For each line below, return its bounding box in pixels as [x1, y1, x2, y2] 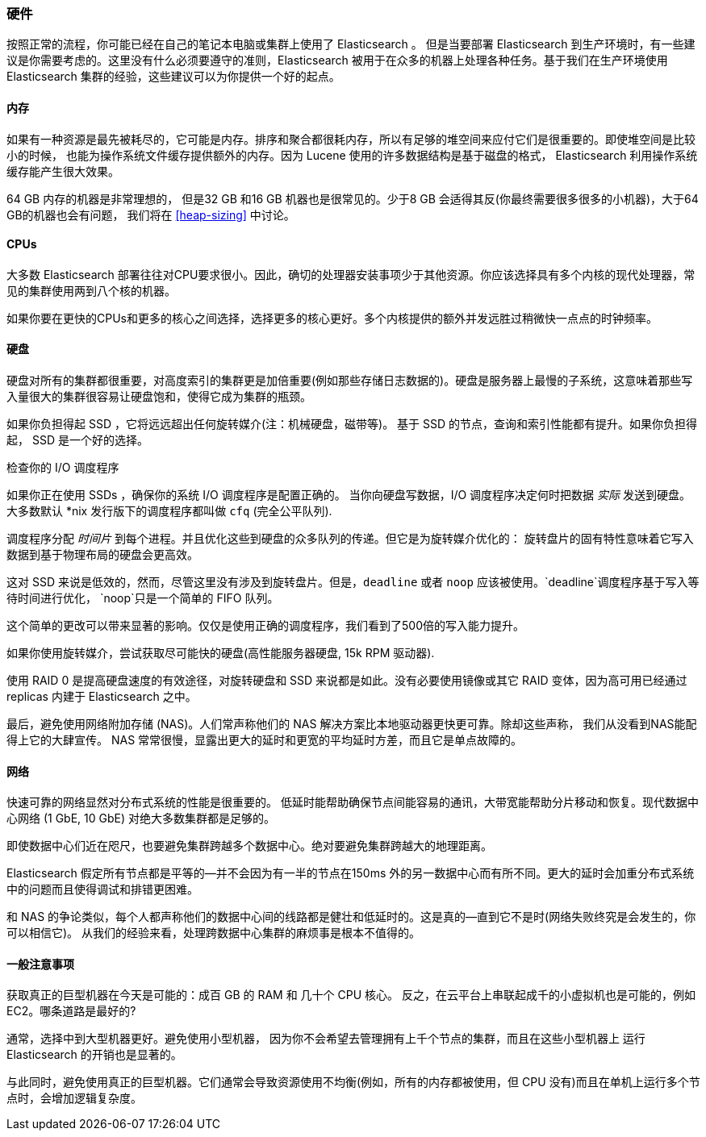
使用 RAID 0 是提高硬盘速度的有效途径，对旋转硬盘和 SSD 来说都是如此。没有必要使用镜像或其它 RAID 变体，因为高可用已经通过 [6, 673, 687, 688]
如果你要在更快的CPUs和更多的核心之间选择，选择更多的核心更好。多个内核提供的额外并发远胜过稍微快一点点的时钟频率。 [6, 310, 658, 325]
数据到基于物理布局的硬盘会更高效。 [6, 548, 198, 562]
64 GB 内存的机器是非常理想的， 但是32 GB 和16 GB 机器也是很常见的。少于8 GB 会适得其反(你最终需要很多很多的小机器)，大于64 [6, 191, 699, 206]
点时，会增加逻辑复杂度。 [6, 1091, 142, 1106]
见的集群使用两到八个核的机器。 [6, 283, 176, 298]
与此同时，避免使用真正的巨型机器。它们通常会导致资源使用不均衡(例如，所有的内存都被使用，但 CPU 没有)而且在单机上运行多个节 [6, 1075, 700, 1089]
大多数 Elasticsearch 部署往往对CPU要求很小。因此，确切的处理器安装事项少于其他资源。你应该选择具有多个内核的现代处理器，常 [6, 267, 696, 281]
